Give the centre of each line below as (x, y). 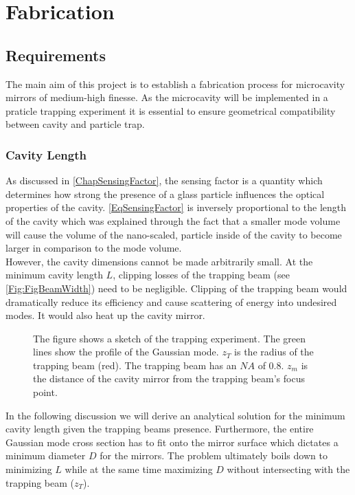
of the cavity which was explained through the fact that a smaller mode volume (173, 220)
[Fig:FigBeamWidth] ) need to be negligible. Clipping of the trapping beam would (176, 288)
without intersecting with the (288, 469)
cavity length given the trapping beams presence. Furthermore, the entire (160, 429)
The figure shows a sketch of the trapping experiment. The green (170, 338)
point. (45, 392)
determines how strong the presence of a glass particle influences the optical (165, 194)
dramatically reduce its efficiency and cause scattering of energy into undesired (171, 301)
